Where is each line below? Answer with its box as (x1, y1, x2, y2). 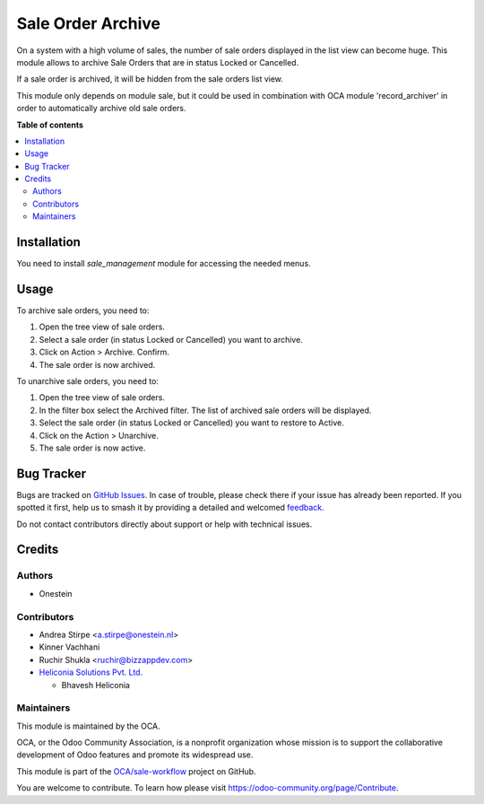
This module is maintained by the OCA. (16, 721, 160, 731)
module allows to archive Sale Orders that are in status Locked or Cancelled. (16, 57, 299, 67)
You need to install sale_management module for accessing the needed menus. (16, 258, 311, 269)
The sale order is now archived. (39, 359, 156, 370)
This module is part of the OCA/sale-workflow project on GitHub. (16, 765, 256, 776)
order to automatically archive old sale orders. (16, 103, 187, 114)
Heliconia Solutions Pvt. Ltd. (39, 667, 143, 677)
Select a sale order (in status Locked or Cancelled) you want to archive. (39, 334, 304, 345)
